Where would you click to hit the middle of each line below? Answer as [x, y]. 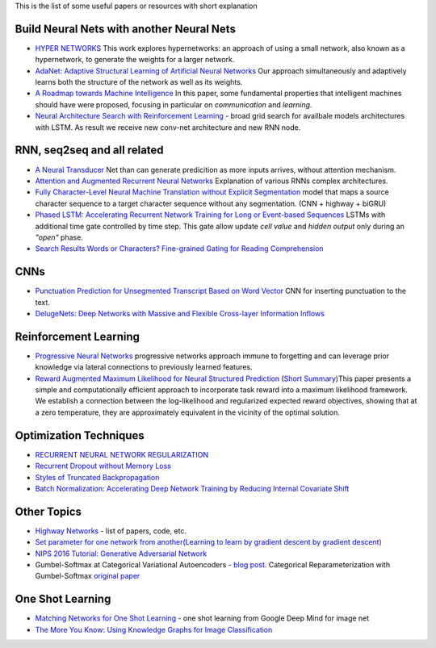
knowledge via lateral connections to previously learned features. [144, 367]
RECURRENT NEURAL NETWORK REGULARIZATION [122, 454]
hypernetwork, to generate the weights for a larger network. [135, 60]
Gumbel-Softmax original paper [88, 576]
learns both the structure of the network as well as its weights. [139, 82]
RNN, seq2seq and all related [90, 151]
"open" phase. [59, 237]
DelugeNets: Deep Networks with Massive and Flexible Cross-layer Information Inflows [180, 313]
